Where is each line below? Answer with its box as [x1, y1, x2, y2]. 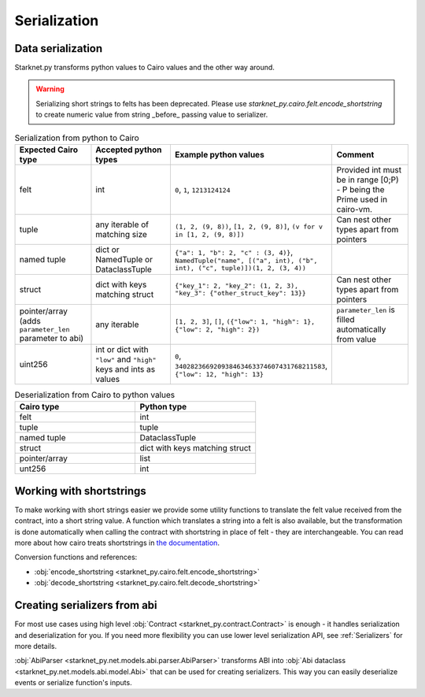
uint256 [19, 359, 48, 369]
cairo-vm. [336, 204, 373, 214]
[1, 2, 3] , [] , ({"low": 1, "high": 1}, [174, 315, 316, 326]
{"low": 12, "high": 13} [174, 370, 264, 378]
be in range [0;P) [336, 174, 399, 185]
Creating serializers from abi [14, 599, 157, 612]
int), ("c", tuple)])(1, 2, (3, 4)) [174, 264, 306, 272]
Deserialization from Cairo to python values [14, 390, 176, 401]
